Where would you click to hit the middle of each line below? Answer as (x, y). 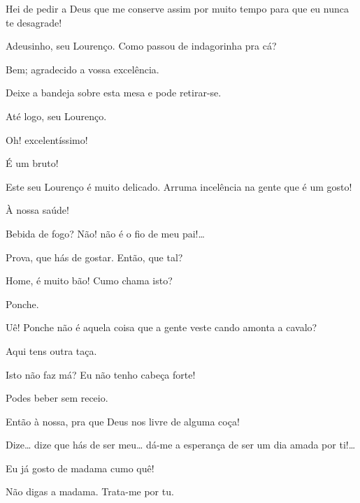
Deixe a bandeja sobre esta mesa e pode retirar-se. (114, 93)
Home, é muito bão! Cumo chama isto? (89, 280)
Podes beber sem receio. (57, 398)
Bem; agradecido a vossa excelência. (82, 69)
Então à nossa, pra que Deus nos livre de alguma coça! (123, 421)
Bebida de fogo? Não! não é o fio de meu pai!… (105, 233)
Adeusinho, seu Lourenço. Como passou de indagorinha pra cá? (141, 46)
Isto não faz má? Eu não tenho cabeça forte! (101, 374)
